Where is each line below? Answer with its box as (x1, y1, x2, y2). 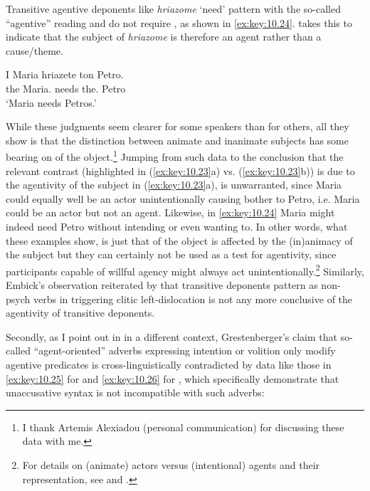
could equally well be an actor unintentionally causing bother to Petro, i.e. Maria (6, 191, 360, 206)
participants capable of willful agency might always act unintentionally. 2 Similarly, (6, 261, 364, 278)
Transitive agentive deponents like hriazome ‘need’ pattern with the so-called (6, 1, 341, 16)
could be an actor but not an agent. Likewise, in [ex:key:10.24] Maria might (6, 205, 335, 220)
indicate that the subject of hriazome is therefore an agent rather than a (6, 29, 322, 44)
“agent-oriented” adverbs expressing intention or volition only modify (33, 343, 336, 358)
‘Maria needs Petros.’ (6, 95, 97, 110)
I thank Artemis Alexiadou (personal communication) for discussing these (22, 419, 344, 434)
